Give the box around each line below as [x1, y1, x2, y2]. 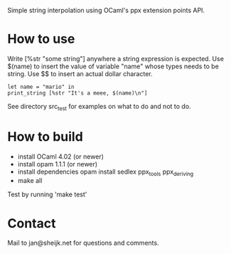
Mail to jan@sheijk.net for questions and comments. [7, 238, 159, 248]
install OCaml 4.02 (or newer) [17, 152, 104, 161]
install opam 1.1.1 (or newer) [17, 159, 98, 168]
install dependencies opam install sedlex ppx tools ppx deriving [17, 167, 194, 177]
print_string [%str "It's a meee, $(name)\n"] [7, 89, 148, 97]
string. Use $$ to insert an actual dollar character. [7, 69, 153, 78]
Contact [7, 215, 56, 231]
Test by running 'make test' [7, 190, 87, 199]
